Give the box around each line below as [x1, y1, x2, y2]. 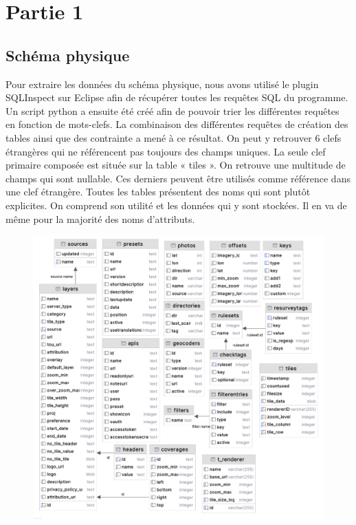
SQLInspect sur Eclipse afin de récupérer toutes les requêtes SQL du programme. [5, 90, 348, 105]
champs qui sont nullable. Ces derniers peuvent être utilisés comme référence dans [5, 171, 351, 185]
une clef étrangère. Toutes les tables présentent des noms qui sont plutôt [5, 184, 311, 199]
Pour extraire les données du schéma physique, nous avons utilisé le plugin [5, 76, 319, 91]
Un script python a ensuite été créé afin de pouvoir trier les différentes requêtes [5, 103, 340, 118]
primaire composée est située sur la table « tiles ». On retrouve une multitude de [5, 158, 346, 172]
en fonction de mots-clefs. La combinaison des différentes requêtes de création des [5, 117, 348, 131]
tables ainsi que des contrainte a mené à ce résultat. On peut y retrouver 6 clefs [5, 130, 342, 144]
